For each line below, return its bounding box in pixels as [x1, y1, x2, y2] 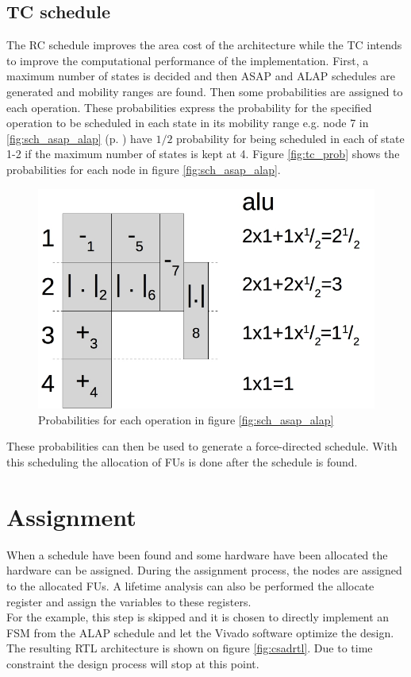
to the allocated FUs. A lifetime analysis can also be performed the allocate [6, 577, 375, 594]
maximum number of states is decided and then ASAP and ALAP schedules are [6, 68, 395, 84]
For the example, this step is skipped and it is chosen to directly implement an [6, 609, 390, 625]
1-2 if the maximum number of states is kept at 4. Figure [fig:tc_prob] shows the [6, 145, 400, 162]
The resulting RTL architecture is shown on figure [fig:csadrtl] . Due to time [6, 640, 373, 656]
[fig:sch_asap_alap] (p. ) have [6, 130, 152, 146]
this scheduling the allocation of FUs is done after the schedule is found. [6, 454, 358, 470]
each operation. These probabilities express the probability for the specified [6, 99, 372, 115]
